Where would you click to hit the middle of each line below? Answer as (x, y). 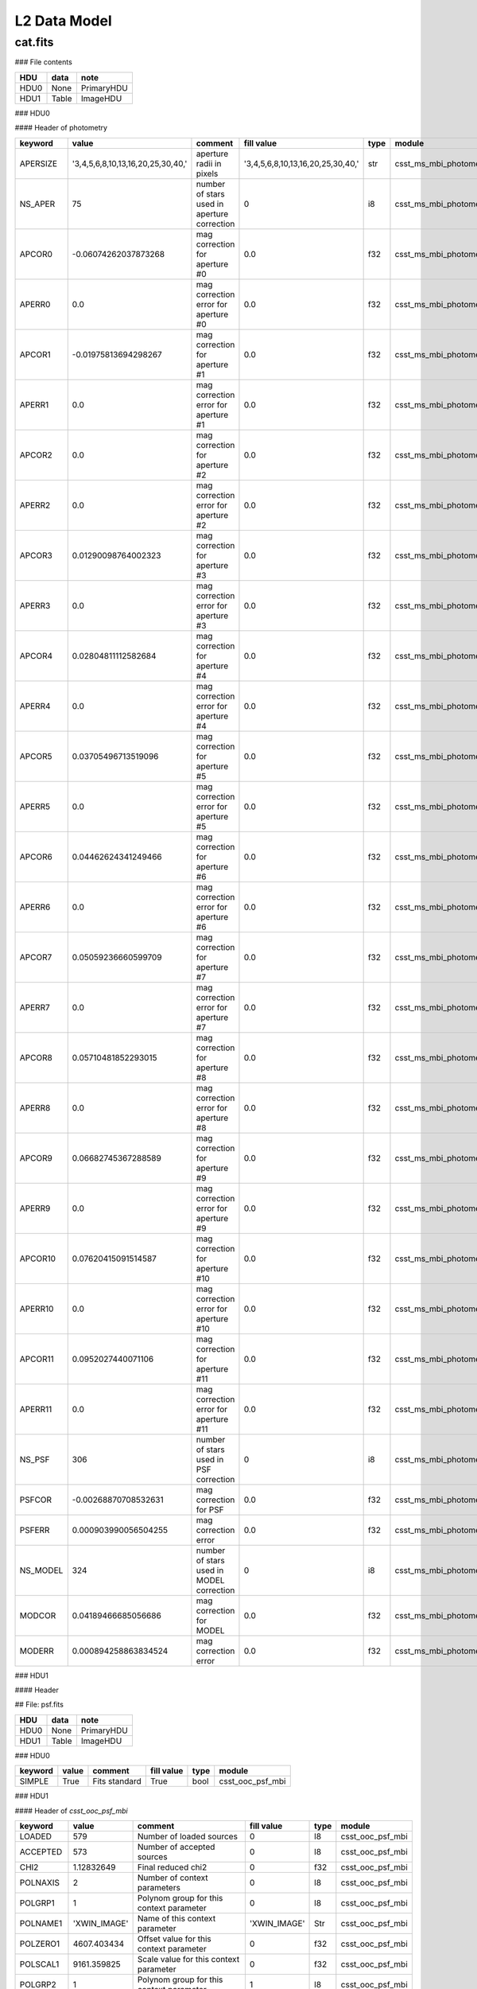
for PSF (210, 1509)
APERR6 (35, 907)
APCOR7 (36, 957)
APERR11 (36, 1409)
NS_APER (37, 204)
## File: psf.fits (39, 1705)
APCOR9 (36, 1158)
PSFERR (35, 1530)
